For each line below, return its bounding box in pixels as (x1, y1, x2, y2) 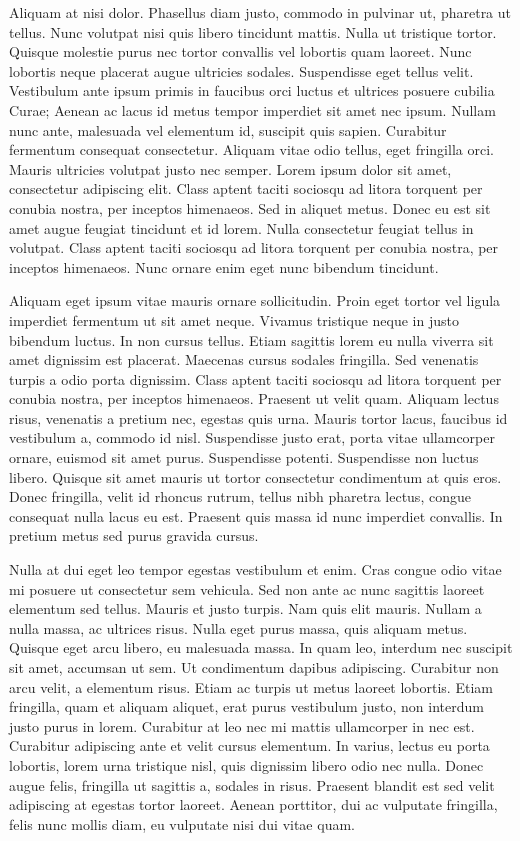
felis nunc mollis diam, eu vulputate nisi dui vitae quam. (9, 813, 355, 834)
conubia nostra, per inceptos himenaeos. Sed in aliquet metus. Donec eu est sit (9, 197, 491, 218)
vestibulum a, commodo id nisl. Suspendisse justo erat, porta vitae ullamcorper (9, 427, 495, 448)
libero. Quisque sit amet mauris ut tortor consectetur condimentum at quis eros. (9, 466, 502, 487)
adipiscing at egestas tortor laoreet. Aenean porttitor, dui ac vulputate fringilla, (9, 794, 498, 815)
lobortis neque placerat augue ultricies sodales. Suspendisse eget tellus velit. (9, 60, 474, 81)
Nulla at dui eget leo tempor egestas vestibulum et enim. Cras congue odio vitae (9, 559, 502, 580)
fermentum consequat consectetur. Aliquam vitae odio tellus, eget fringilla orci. (9, 139, 494, 160)
